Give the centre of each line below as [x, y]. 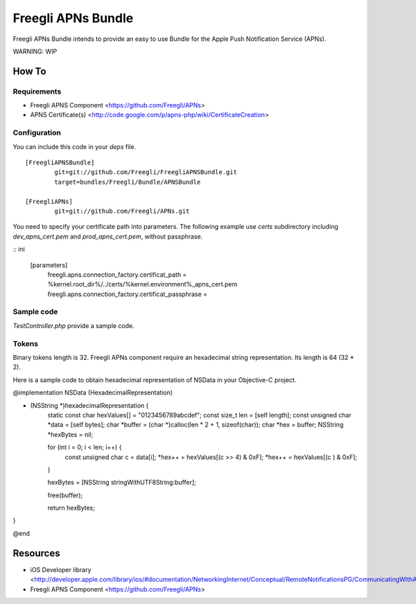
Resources [36, 553]
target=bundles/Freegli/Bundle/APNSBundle [128, 182]
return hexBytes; [71, 508]
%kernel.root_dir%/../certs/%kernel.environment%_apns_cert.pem [142, 284]
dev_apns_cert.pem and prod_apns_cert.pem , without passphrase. [108, 236]
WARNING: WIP [35, 51]
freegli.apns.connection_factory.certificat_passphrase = [128, 294]
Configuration [37, 133]
